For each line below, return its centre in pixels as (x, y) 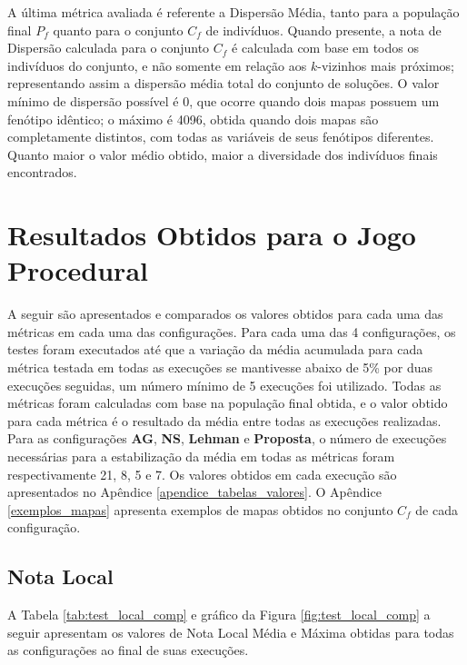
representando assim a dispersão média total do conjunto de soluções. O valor (224, 83)
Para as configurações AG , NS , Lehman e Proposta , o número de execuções (227, 438)
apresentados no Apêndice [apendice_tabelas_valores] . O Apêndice (194, 492)
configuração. (44, 527)
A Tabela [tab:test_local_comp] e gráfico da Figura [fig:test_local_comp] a (219, 615)
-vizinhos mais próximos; (386, 65)
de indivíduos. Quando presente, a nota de (323, 30)
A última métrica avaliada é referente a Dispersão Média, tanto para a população (233, 12)
